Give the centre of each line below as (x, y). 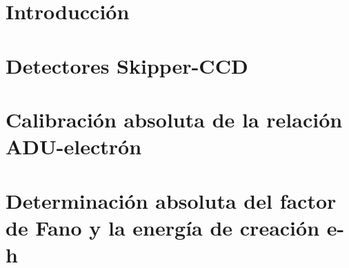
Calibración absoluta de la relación (174, 119)
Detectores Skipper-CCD (127, 65)
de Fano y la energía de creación (163, 227)
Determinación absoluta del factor (171, 200)
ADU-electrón (74, 146)
